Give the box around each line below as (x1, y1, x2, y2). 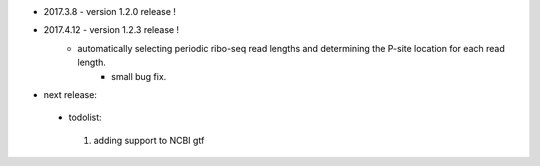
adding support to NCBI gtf (93, 134, 205, 146)
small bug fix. (111, 70, 167, 82)
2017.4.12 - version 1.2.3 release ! (43, 24, 180, 36)
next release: (43, 88, 97, 100)
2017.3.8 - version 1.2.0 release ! (43, 6, 177, 17)
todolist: (68, 111, 102, 124)
